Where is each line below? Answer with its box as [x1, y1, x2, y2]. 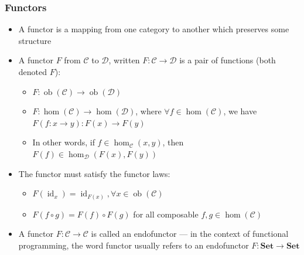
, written [108, 54, 140, 66]
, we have [223, 105, 257, 117]
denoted [18, 66, 47, 77]
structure [18, 34, 52, 46]
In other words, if [32, 136, 95, 148]
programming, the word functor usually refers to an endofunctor [18, 239, 249, 251]
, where [135, 105, 162, 117]
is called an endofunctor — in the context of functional [91, 227, 289, 240]
